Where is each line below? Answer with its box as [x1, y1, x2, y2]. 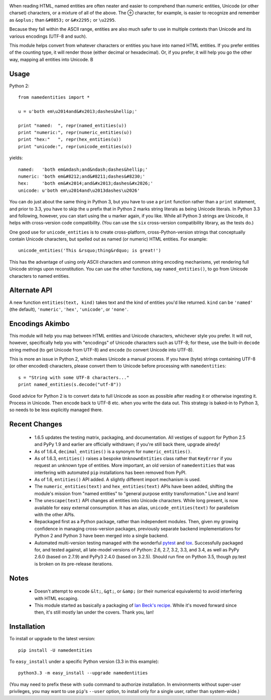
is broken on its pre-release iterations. [34, 560, 113, 567]
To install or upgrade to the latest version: [9, 636, 95, 642]
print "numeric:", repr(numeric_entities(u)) [18, 130, 132, 135]
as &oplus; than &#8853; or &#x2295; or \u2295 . [9, 17, 116, 23]
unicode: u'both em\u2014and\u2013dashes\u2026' [18, 187, 140, 193]
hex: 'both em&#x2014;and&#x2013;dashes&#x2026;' [18, 181, 153, 186]
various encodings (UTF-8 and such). [9, 33, 87, 39]
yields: [9, 155, 23, 161]
